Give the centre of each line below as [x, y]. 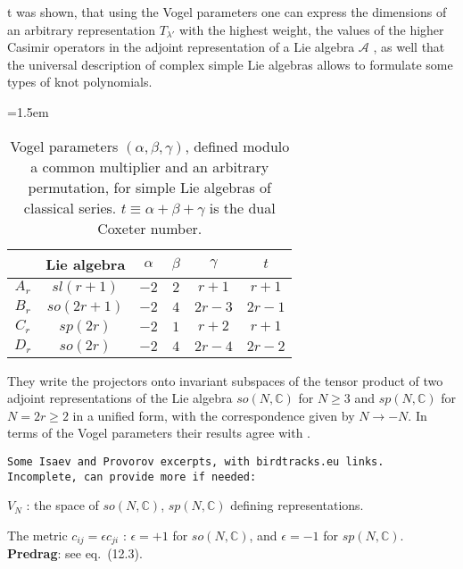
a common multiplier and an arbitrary [150, 166]
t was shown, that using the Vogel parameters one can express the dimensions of [227, 12]
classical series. [70, 207]
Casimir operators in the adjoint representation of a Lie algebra [181, 47]
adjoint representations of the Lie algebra [120, 398]
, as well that [409, 47]
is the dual [242, 207]
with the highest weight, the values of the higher [312, 29]
